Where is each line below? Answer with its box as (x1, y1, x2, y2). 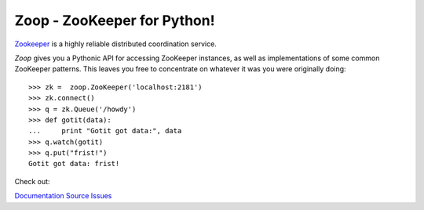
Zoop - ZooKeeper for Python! (14, 12, 215, 29)
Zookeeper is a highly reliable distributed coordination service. (14, 39, 217, 49)
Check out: (14, 176, 50, 186)
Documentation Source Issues (14, 191, 112, 201)
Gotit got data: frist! (28, 159, 120, 168)
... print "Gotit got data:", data (28, 126, 182, 136)
